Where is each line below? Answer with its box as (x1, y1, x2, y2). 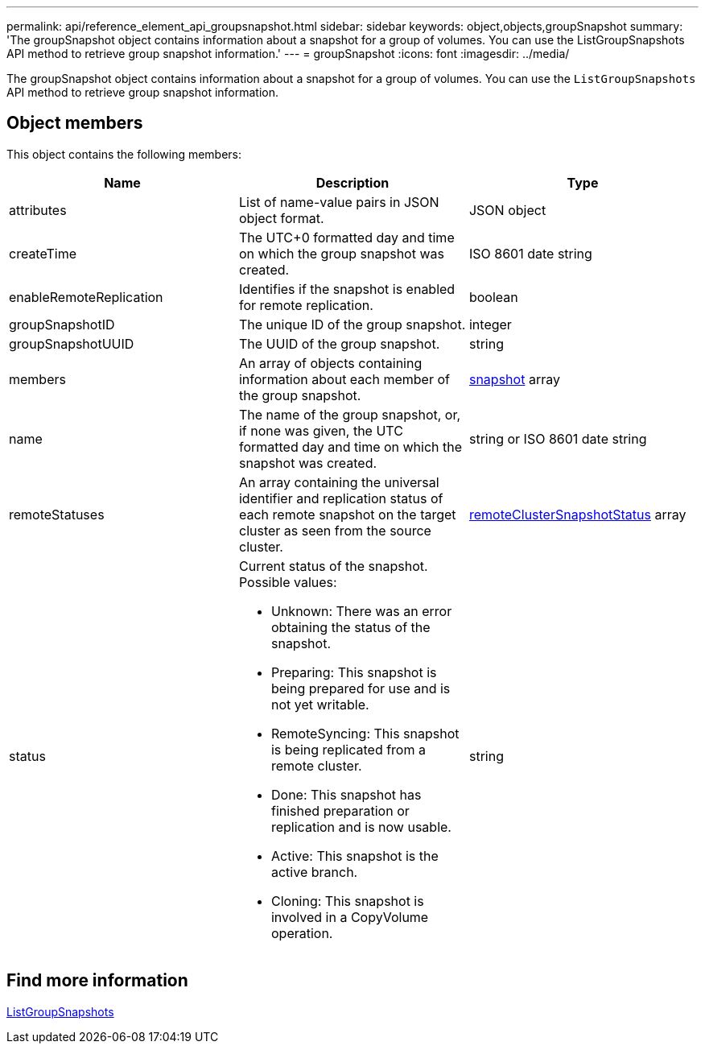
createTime (9, 245, 77, 262)
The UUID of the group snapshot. (238, 335, 440, 352)
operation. (270, 924, 333, 941)
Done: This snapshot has (270, 786, 422, 803)
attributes (9, 201, 67, 218)
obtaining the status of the (270, 618, 431, 635)
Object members (6, 113, 143, 134)
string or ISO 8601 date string (468, 430, 647, 447)
